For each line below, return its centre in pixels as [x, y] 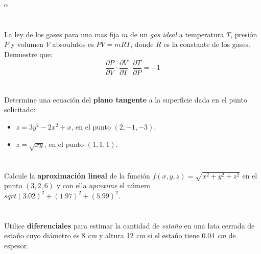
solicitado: [20, 109]
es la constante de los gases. [207, 44]
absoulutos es [73, 44]
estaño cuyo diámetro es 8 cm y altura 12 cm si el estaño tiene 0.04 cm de [120, 235]
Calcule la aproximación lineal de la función [77, 175]
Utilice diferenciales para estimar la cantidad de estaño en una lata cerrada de [129, 225]
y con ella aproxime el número [103, 185]
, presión [244, 34]
